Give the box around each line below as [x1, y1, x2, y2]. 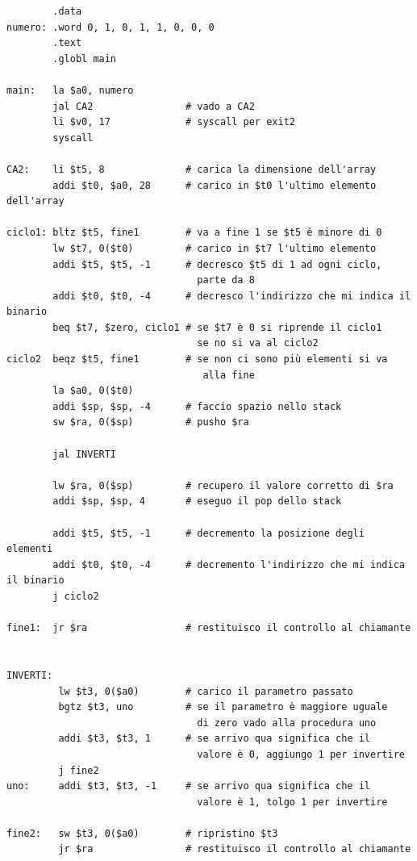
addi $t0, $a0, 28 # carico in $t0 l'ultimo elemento [52, 179, 377, 191]
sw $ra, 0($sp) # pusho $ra [52, 416, 249, 428]
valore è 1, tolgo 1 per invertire [197, 796, 388, 808]
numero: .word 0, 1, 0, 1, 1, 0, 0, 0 [6, 21, 215, 33]
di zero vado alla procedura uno [197, 717, 377, 729]
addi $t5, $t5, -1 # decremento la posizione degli [52, 527, 365, 539]
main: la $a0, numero [6, 84, 134, 96]
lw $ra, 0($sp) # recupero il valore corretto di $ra [52, 479, 394, 491]
